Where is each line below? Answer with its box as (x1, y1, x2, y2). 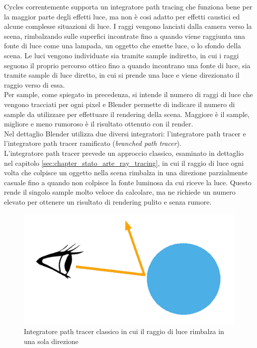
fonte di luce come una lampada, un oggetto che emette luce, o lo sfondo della (4, 40, 241, 51)
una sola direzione (24, 336, 79, 346)
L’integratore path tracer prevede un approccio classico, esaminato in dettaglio (4, 147, 244, 158)
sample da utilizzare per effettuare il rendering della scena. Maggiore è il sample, (4, 109, 250, 119)
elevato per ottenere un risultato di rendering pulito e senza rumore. (4, 196, 212, 207)
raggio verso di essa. (4, 79, 65, 90)
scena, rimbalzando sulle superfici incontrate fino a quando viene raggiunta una (4, 30, 245, 41)
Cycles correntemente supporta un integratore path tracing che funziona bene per (4, 1, 253, 11)
